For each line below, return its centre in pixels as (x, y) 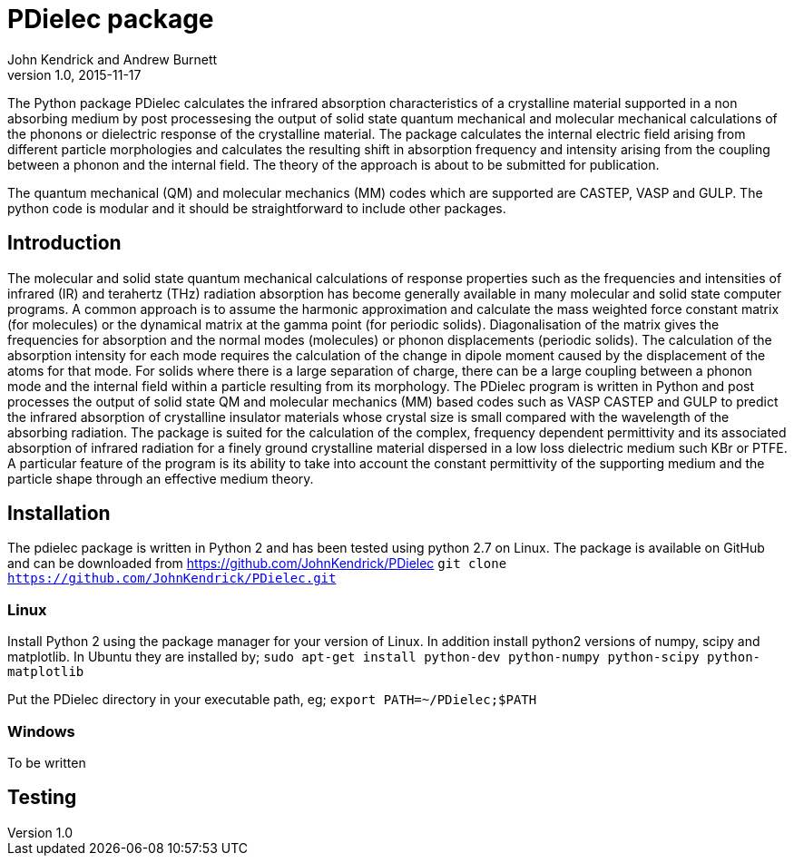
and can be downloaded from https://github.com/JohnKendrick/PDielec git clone (257, 564)
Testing (42, 798)
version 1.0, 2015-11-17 (74, 74)
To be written (47, 762)
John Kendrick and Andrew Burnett (113, 59)
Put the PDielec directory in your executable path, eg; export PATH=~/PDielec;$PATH (272, 700)
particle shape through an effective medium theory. (161, 478)
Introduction (64, 243)
